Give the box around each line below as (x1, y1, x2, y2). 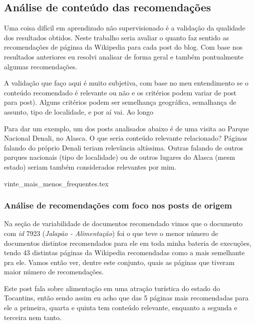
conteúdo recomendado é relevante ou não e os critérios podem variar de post (4, 87, 236, 97)
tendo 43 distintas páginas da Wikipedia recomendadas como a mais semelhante (4, 247, 245, 258)
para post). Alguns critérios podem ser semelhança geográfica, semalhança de (4, 97, 236, 107)
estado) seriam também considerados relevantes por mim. (4, 161, 176, 172)
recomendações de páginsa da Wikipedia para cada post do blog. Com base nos (4, 42, 243, 52)
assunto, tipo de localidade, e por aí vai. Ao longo (4, 106, 153, 117)
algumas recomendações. (4, 61, 78, 71)
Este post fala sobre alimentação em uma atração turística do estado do (4, 283, 220, 293)
